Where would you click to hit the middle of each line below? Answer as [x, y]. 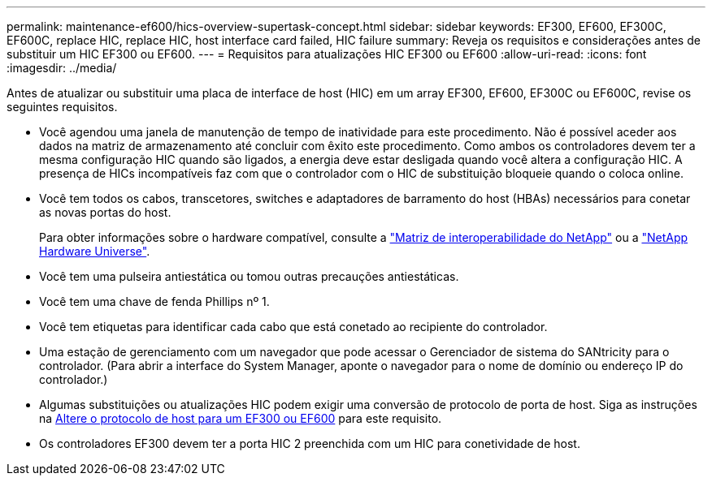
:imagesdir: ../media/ [62, 68]
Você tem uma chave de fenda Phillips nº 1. [154, 301]
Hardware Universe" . [95, 251]
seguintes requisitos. [62, 107]
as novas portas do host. [105, 212]
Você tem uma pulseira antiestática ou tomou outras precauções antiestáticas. [249, 276]
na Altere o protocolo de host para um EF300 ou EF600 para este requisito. [241, 418]
